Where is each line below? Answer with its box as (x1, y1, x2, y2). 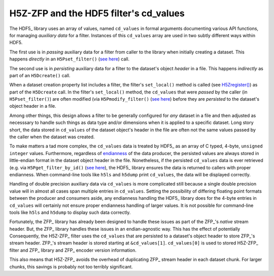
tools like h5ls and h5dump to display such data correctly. (9, 209, 131, 216)
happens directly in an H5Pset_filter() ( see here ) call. (9, 56, 130, 62)
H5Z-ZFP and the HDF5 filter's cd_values (9, 8, 185, 19)
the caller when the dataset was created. (9, 134, 95, 140)
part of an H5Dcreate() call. (9, 72, 71, 78)
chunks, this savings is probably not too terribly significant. (9, 263, 133, 269)
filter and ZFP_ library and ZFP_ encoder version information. (9, 247, 137, 253)
